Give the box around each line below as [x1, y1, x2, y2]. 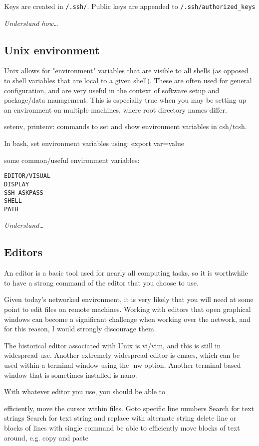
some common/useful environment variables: [4, 154, 140, 165]
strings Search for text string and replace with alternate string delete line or [4, 413, 237, 423]
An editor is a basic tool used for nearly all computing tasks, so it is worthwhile [4, 268, 248, 278]
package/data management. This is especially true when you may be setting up [4, 95, 247, 105]
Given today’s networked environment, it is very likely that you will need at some [4, 294, 254, 304]
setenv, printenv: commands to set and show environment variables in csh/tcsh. [4, 121, 247, 132]
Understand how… [4, 17, 58, 28]
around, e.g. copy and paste [4, 432, 88, 443]
